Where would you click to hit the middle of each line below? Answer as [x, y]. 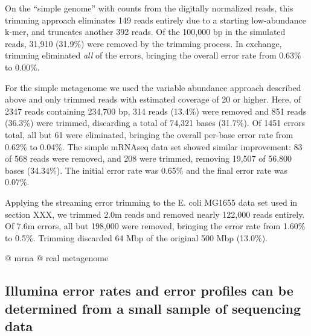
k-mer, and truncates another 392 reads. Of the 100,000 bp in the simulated [145, 32]
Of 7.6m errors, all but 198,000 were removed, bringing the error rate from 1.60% [155, 226]
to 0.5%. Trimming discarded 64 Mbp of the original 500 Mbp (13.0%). [136, 237]
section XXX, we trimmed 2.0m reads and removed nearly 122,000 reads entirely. [155, 214]
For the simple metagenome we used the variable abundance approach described [153, 87]
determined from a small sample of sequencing [153, 308]
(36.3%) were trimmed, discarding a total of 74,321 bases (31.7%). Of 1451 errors [155, 123]
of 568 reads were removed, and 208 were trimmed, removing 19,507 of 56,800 [149, 158]
